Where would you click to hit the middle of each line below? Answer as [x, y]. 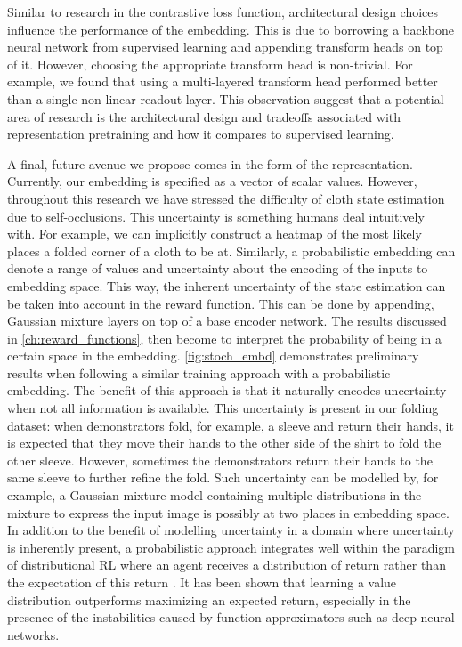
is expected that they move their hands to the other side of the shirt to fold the [224, 443]
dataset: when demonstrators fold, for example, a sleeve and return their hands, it [231, 425]
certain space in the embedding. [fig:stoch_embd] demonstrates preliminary [213, 356]
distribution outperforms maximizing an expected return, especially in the [209, 599]
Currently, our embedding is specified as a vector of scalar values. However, [212, 181]
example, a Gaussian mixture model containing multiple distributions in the [215, 495]
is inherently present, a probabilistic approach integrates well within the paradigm [231, 547]
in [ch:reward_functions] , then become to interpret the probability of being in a [225, 338]
